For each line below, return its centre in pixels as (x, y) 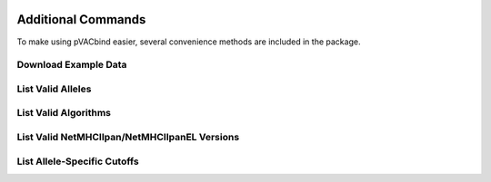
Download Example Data (72, 65)
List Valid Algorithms (64, 113)
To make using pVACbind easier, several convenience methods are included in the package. (189, 42)
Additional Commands (81, 19)
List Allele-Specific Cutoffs (78, 161)
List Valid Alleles (54, 89)
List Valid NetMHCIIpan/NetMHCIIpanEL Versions (128, 137)
